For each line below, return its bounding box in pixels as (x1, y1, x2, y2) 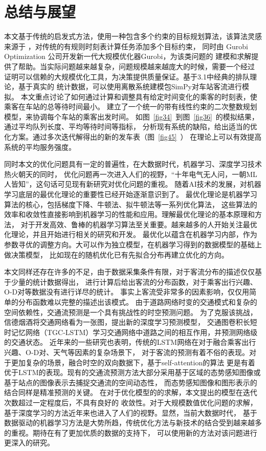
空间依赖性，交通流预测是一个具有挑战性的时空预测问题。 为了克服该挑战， (4, 306, 257, 317)
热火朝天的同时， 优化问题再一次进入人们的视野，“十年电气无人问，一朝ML (4, 168, 257, 179)
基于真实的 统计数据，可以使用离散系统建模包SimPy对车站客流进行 (18, 81, 242, 92)
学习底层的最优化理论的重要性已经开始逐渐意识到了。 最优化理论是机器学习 (4, 189, 257, 200)
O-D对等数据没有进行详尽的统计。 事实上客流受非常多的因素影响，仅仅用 (4, 286, 249, 297)
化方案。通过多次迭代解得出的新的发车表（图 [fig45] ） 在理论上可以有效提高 (4, 131, 262, 142)
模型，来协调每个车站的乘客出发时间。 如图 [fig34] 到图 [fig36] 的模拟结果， (4, 111, 259, 122)
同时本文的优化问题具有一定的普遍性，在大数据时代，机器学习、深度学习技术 (4, 159, 262, 169)
